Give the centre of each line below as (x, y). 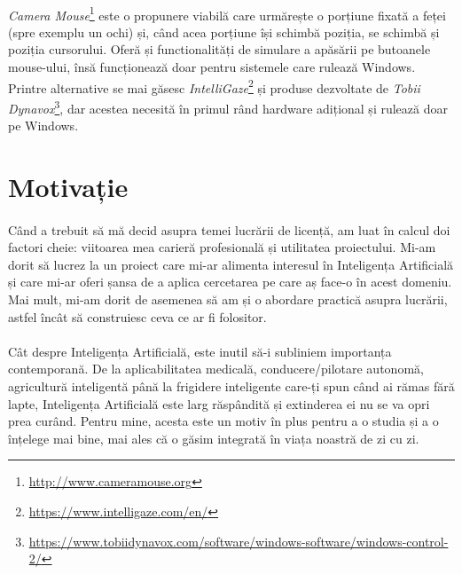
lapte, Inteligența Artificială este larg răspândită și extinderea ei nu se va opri (219, 403)
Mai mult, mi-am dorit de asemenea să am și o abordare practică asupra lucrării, (228, 299)
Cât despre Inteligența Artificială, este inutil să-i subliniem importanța (200, 351)
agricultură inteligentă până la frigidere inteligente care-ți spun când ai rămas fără (231, 386)
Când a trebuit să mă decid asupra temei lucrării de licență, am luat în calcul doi (229, 229)
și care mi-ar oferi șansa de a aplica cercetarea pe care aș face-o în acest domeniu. (230, 282)
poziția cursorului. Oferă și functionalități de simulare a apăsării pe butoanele (219, 49)
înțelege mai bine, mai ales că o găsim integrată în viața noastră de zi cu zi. (214, 438)
